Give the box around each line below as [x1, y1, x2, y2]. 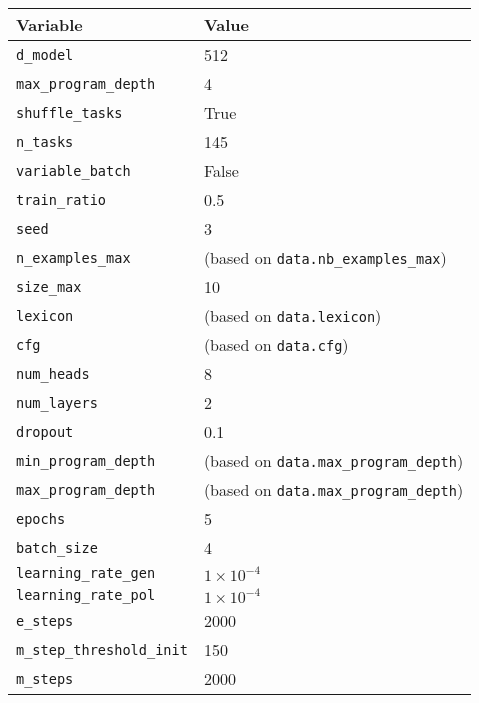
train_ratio [16, 191, 107, 208]
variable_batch [16, 162, 131, 179]
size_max [16, 278, 82, 295]
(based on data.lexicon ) [203, 304, 382, 327]
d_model [16, 46, 74, 63]
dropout [16, 423, 74, 440]
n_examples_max [16, 249, 131, 266]
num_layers [16, 394, 98, 411]
